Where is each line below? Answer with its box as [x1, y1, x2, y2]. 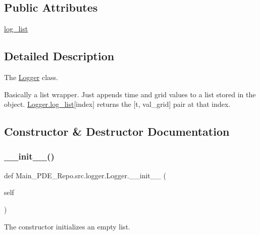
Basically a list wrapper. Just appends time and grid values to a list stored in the [4, 89, 256, 99]
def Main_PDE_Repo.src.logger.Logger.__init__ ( [4, 170, 166, 180]
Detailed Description [4, 48, 115, 64]
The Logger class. [4, 72, 58, 82]
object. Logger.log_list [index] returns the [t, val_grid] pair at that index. [4, 99, 231, 109]
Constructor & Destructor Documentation [4, 124, 230, 139]
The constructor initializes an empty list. [4, 221, 130, 231]
